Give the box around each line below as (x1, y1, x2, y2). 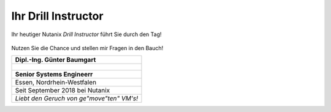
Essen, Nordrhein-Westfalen (15, 78, 97, 87)
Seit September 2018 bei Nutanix (15, 86, 110, 95)
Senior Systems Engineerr (15, 70, 93, 79)
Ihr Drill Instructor (11, 9, 104, 23)
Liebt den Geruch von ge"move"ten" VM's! (15, 94, 139, 103)
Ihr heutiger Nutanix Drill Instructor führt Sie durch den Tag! (11, 31, 162, 38)
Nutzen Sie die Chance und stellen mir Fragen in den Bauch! (11, 44, 164, 51)
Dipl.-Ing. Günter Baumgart (15, 56, 96, 64)
